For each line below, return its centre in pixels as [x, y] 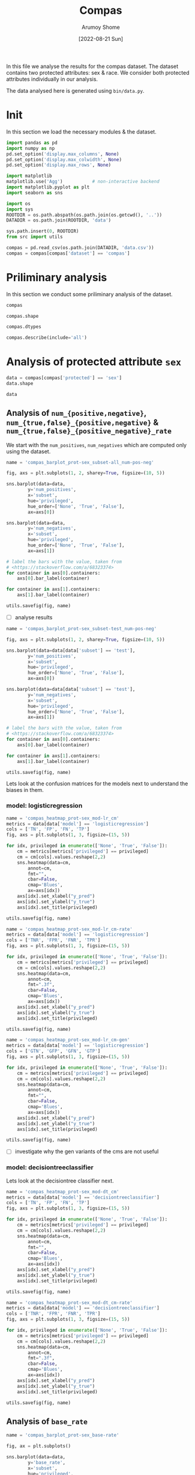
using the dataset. [28, 451]
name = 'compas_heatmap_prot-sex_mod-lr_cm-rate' [70, 929]
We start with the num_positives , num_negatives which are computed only [97, 445]
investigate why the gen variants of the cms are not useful [87, 1152]
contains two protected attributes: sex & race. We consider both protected [98, 72]
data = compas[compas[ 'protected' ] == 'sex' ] [64, 378]
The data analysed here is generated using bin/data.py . [76, 90]
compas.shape [22, 316]
